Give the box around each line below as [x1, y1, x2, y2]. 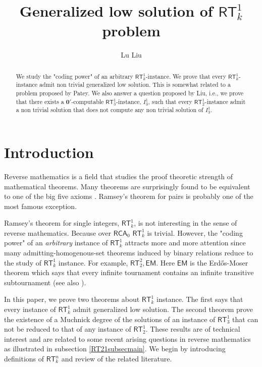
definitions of [4, 353, 44, 364]
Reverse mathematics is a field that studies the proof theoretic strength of [4, 171, 233, 181]
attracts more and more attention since [125, 237, 246, 248]
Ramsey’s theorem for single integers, [4, 218, 120, 228]
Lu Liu [121, 49, 142, 60]
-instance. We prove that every [145, 72, 226, 80]
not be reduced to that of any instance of [4, 324, 131, 334]
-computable [71, 97, 104, 106]
